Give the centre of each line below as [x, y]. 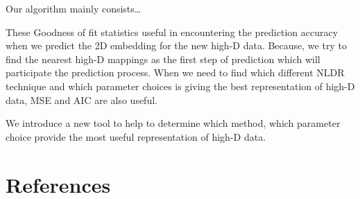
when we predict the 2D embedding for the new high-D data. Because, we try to [176, 45]
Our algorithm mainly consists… [74, 8]
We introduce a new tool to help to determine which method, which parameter [173, 123]
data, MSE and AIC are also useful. [82, 99]
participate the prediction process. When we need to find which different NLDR [175, 72]
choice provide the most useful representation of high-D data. [136, 136]
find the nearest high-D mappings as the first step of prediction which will [163, 59]
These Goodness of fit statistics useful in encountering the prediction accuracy [172, 32]
